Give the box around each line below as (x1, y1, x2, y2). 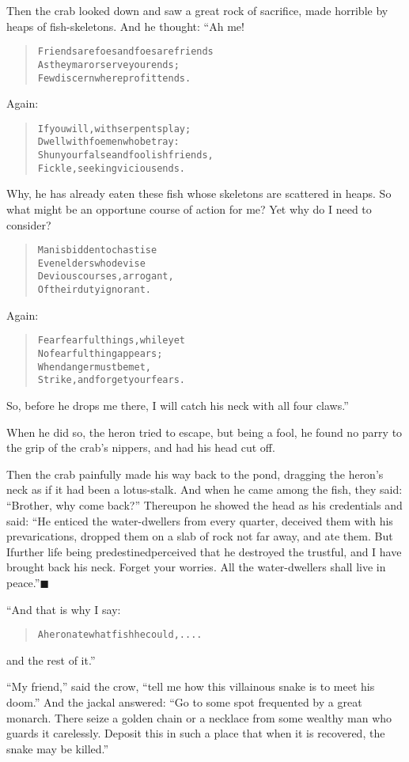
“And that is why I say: (6, 601, 121, 617)
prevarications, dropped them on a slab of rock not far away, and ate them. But (6, 528, 393, 544)
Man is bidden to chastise (37, 245, 157, 256)
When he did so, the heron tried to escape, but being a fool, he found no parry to (6, 423, 403, 440)
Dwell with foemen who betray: (37, 136, 180, 148)
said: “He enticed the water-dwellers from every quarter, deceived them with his (6, 512, 393, 529)
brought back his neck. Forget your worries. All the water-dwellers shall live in (6, 559, 386, 575)
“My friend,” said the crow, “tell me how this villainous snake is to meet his (6, 678, 375, 695)
